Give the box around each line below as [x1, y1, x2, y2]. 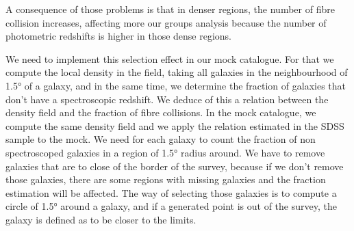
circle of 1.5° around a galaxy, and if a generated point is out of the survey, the [5, 199, 337, 213]
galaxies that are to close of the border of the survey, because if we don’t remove [5, 159, 344, 173]
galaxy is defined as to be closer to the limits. [5, 212, 197, 226]
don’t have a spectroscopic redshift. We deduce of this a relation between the [5, 92, 329, 106]
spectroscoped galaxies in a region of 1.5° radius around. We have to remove [5, 145, 325, 159]
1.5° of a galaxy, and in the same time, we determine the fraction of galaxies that [5, 78, 346, 92]
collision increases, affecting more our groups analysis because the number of [5, 15, 327, 29]
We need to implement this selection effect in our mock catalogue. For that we [5, 51, 334, 66]
